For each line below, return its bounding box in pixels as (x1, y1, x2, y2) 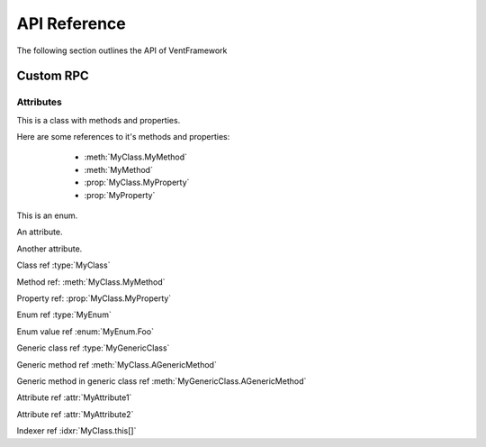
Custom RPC (16, 68, 89, 84)
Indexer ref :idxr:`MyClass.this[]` (16, 425, 137, 436)
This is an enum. (16, 210, 78, 221)
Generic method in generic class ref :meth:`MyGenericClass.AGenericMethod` (16, 375, 307, 387)
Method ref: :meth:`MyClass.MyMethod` (16, 276, 166, 287)
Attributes (16, 96, 62, 108)
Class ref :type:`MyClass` (16, 260, 111, 270)
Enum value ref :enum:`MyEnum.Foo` (16, 325, 155, 337)
